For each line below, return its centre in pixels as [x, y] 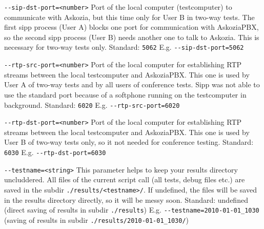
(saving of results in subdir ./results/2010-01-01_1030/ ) [96, 220]
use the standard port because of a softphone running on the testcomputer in [125, 94]
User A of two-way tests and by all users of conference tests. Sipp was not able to [132, 84]
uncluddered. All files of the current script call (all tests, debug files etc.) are [125, 179]
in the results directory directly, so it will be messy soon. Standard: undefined [126, 199]
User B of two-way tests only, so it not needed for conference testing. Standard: [129, 142]
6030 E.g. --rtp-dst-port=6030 [55, 152]
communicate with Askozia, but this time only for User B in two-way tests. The [129, 17]
